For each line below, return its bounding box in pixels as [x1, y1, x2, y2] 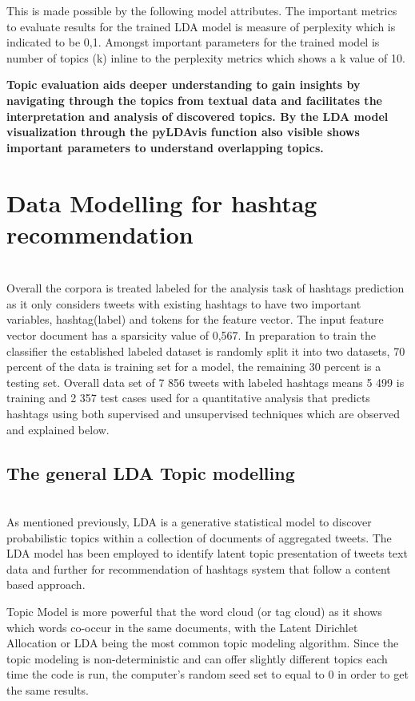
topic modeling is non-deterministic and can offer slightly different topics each [6, 650, 388, 667]
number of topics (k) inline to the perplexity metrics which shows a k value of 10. [6, 49, 405, 66]
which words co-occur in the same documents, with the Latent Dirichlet [6, 618, 358, 635]
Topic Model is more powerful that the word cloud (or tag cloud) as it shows [6, 602, 382, 619]
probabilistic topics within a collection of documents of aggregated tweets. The [6, 529, 392, 546]
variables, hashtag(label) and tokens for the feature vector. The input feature [6, 311, 384, 328]
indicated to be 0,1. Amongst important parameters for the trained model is [6, 34, 380, 50]
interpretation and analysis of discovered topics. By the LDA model [6, 107, 389, 124]
